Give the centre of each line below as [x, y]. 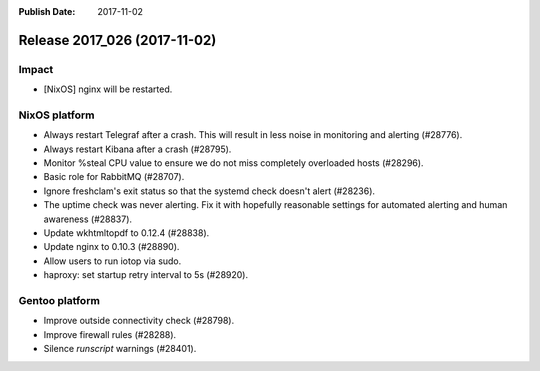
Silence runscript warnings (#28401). [120, 349]
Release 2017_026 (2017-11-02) [117, 40]
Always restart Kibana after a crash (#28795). [137, 149]
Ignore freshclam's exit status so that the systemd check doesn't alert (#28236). [209, 191]
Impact [36, 69]
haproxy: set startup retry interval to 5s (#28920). [146, 275]
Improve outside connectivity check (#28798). [139, 321]
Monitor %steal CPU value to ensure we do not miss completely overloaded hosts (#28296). [233, 163]
